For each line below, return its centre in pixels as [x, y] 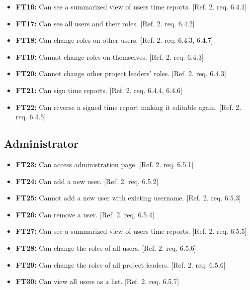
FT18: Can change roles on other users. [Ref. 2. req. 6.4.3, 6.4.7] [114, 40]
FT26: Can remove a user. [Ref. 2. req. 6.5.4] [85, 214]
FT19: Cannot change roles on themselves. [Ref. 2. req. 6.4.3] [110, 56]
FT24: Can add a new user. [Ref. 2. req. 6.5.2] [87, 181]
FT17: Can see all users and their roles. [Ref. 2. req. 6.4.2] [105, 23]
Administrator [41, 144]
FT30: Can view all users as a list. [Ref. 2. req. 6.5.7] [97, 281]
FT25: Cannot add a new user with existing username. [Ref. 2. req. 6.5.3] [128, 198]
